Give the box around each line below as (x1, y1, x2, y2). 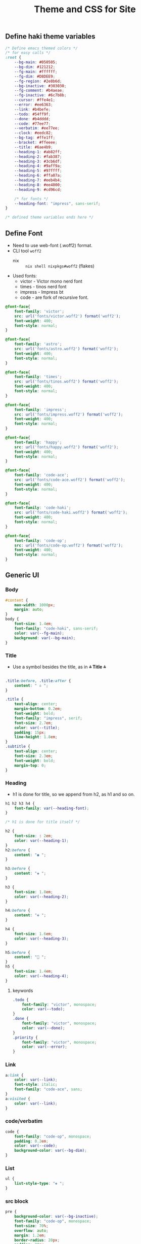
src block (5, 1197, 29, 1204)
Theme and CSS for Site (34, 4, 136, 15)
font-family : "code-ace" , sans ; (14, 1087, 82, 1092)
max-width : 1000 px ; (14, 602, 56, 607)
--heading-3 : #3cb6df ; (14, 159, 62, 164)
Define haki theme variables (5, 32, 96, 41)
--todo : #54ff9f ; (14, 112, 51, 117)
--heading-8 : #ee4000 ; (14, 182, 62, 187)
